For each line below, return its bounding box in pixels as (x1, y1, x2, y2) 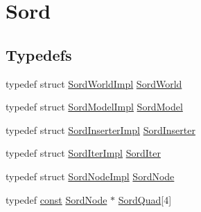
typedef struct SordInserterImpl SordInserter (6, 122, 195, 137)
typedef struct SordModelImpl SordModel (6, 99, 183, 114)
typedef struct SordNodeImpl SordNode (6, 168, 175, 183)
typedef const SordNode (6, 192, 107, 206)
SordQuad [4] (118, 192, 172, 206)
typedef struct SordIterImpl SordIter (6, 146, 161, 160)
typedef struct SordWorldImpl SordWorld (6, 76, 182, 90)
